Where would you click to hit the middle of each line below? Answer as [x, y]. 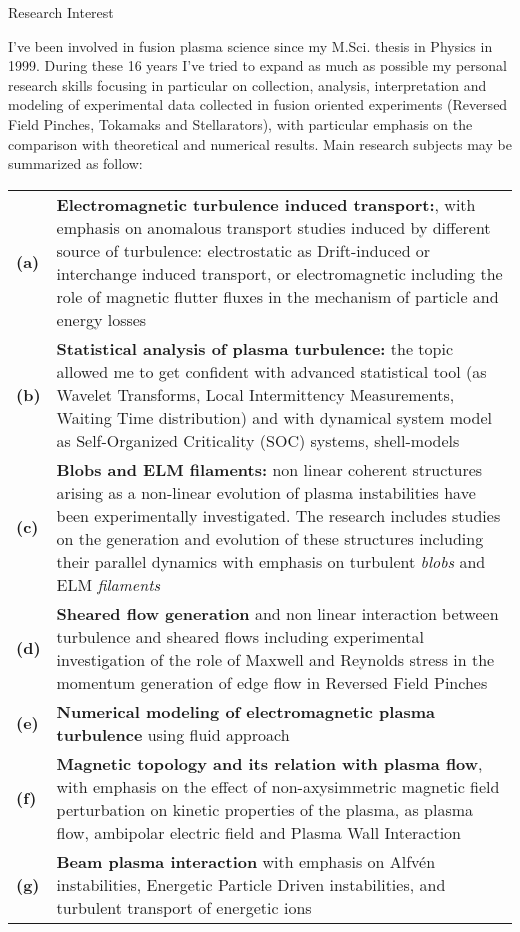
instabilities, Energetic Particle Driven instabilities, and [251, 884]
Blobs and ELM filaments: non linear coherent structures [269, 469]
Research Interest [61, 12]
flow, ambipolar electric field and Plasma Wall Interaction [258, 832]
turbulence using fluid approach [173, 734]
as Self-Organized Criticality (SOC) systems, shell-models [258, 440]
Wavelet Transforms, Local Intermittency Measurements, [255, 394]
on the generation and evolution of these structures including [270, 538]
